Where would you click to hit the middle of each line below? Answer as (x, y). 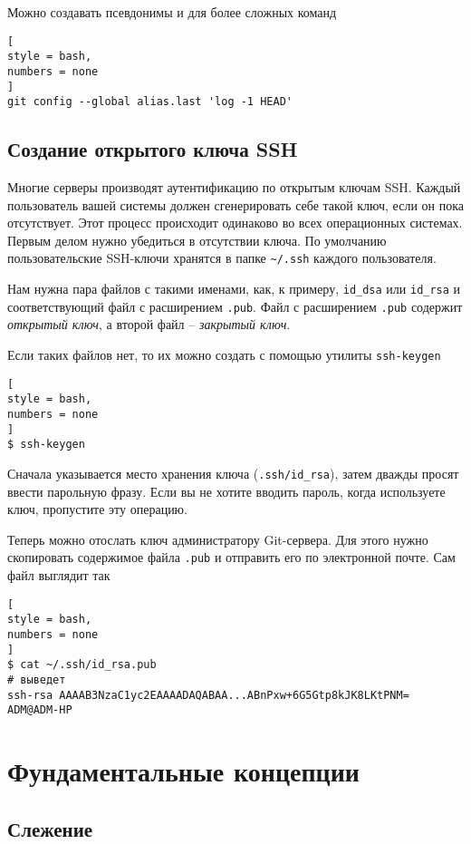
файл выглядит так (59, 575)
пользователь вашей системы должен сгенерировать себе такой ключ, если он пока (235, 204)
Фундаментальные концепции (183, 771)
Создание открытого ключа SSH (153, 149)
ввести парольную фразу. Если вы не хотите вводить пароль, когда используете (226, 491)
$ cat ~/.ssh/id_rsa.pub (82, 665)
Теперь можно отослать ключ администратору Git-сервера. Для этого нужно (218, 539)
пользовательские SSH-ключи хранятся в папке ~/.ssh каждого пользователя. (222, 258)
